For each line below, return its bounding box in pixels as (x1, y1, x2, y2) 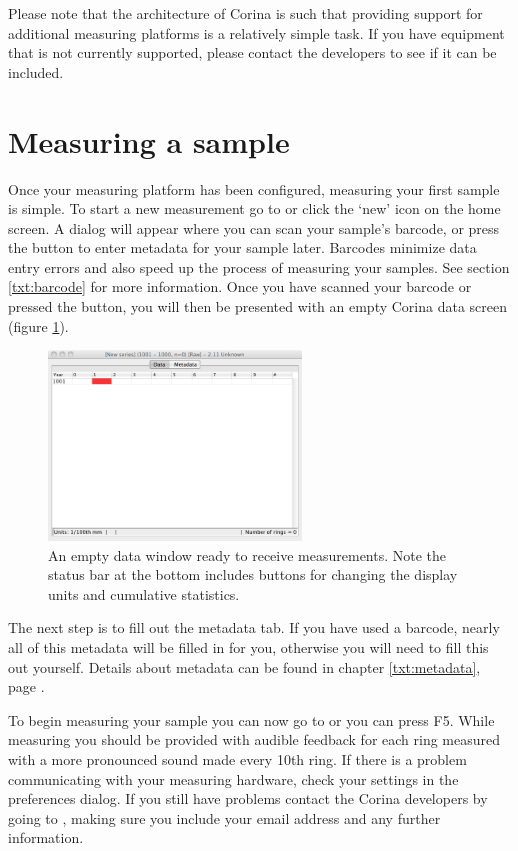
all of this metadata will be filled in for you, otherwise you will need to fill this (8, 637, 489, 657)
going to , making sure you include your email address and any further (8, 807, 441, 828)
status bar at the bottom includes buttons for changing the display (48, 564, 458, 585)
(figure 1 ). (8, 315, 69, 336)
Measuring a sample (8, 120, 290, 161)
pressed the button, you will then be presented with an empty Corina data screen (8, 296, 508, 317)
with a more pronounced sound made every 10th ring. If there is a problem (8, 748, 467, 769)
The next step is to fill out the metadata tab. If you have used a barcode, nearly (8, 617, 500, 638)
